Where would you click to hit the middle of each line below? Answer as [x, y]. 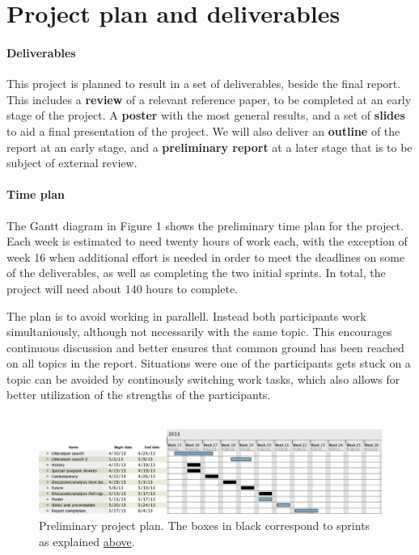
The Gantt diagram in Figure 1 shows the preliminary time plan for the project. [205, 225]
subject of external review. [72, 163]
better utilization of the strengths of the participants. [139, 395]
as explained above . [87, 541]
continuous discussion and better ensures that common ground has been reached [205, 347]
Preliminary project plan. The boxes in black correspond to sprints [205, 526]
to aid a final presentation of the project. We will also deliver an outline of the [203, 130]
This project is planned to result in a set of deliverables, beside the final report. [204, 84]
